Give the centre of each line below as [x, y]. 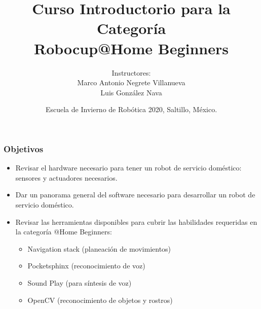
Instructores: [131, 72]
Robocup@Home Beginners [131, 48]
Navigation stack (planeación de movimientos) [99, 248]
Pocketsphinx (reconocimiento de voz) [86, 266]
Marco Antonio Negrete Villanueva [131, 82]
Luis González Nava [131, 92]
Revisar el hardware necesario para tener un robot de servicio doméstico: [128, 168]
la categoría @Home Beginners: [64, 232]
